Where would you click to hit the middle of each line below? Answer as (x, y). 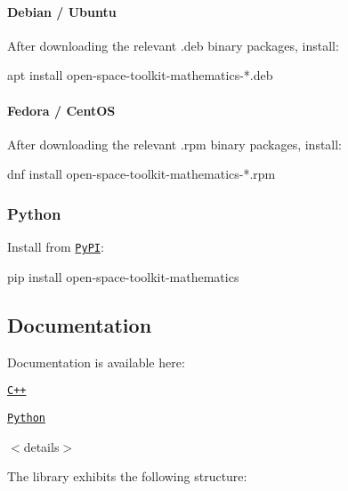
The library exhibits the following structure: (127, 476)
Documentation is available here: (96, 362)
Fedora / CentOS (61, 110)
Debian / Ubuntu (62, 11)
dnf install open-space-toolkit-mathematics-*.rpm (142, 174)
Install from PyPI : (56, 247)
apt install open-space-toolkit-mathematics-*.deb (140, 75)
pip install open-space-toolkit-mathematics (123, 276)
